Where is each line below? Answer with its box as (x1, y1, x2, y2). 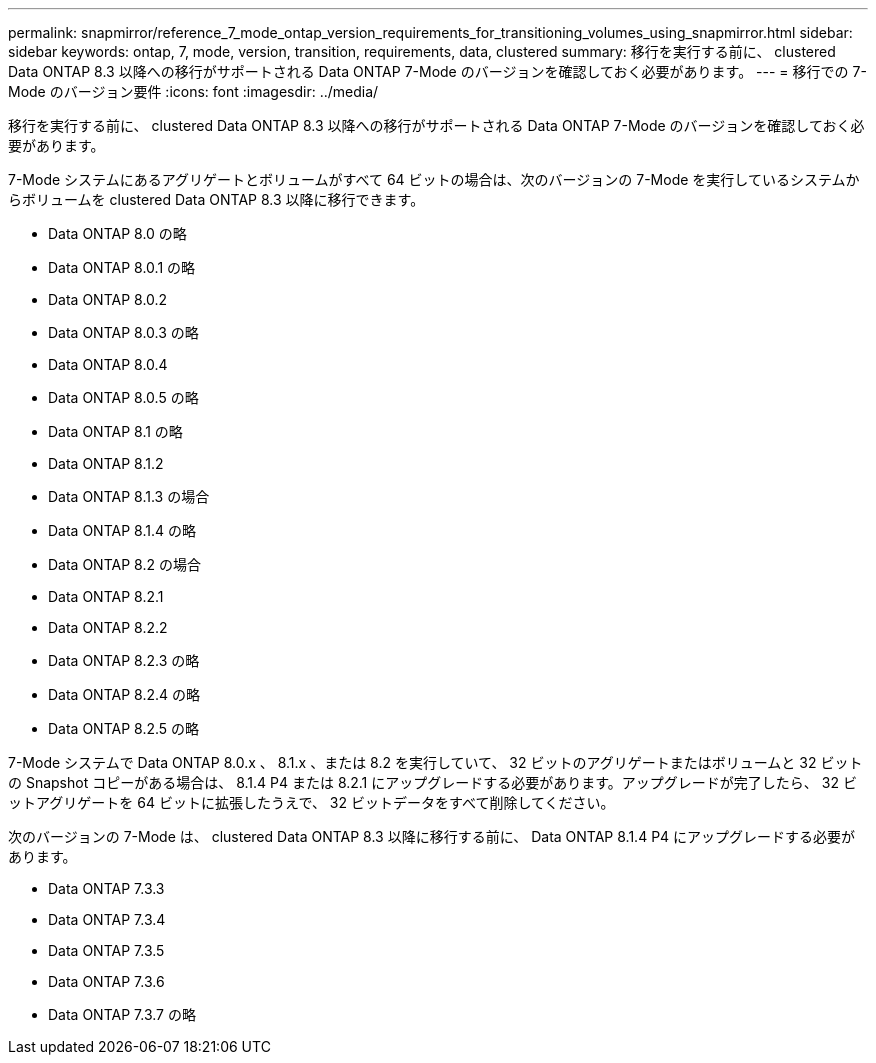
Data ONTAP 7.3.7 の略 (48, 1006, 196, 1023)
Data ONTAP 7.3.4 (48, 911, 166, 928)
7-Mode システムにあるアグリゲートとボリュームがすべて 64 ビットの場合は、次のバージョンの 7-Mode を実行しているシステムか (8, 171, 860, 188)
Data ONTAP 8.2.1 (48, 588, 164, 605)
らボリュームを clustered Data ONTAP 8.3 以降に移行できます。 (8, 191, 425, 208)
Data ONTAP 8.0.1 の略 (48, 259, 196, 276)
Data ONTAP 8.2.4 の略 (48, 686, 200, 703)
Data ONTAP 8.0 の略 (48, 225, 187, 242)
